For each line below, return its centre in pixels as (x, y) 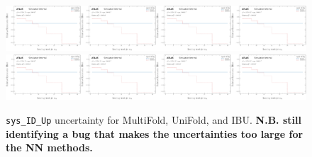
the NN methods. (49, 147)
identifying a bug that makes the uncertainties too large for (155, 133)
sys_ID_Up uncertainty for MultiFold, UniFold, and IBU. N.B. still (154, 120)
